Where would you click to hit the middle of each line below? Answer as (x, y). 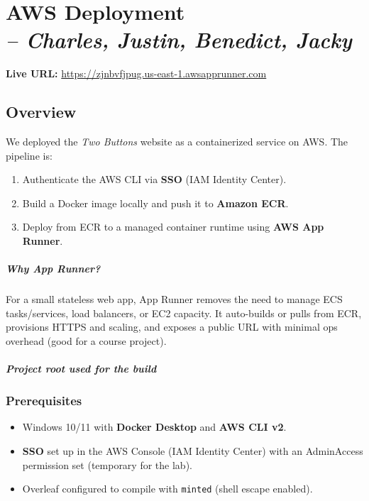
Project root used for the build (81, 369)
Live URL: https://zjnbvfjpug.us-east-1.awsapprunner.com (136, 73)
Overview (41, 112)
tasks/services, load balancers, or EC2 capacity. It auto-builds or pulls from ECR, (184, 313)
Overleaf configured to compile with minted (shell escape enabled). (167, 489)
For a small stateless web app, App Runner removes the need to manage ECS (174, 299)
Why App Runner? (53, 269)
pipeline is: (29, 155)
